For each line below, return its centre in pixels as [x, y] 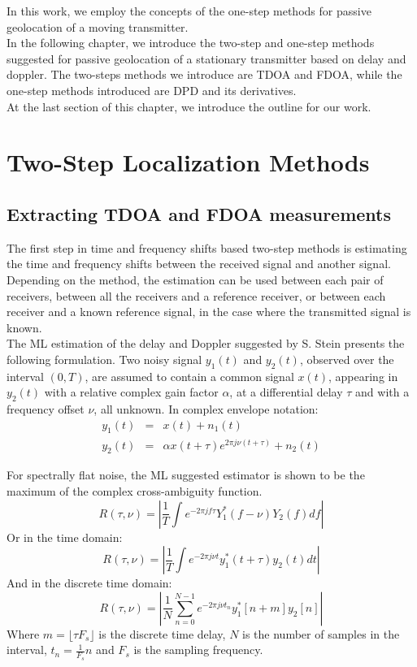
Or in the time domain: [65, 537]
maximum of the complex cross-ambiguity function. [135, 491]
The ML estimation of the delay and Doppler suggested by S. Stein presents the [206, 343]
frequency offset [46, 409]
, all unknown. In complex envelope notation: [206, 409]
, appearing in [363, 376]
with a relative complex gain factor [131, 392]
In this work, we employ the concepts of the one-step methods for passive [189, 11]
